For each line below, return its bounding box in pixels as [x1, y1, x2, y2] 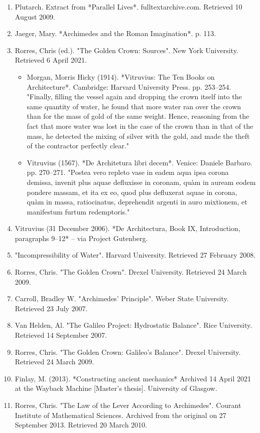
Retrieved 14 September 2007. [15, 330, 107, 340]
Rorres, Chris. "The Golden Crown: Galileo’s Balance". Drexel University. [15, 346, 241, 357]
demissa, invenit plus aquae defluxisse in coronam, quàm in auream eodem [27, 176, 256, 187]
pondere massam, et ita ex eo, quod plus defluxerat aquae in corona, [27, 186, 237, 197]
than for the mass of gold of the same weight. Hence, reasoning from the [27, 111, 249, 121]
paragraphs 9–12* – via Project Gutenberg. [15, 233, 148, 243]
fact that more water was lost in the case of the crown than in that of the [27, 120, 253, 131]
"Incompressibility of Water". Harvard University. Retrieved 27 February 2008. [15, 250, 256, 260]
